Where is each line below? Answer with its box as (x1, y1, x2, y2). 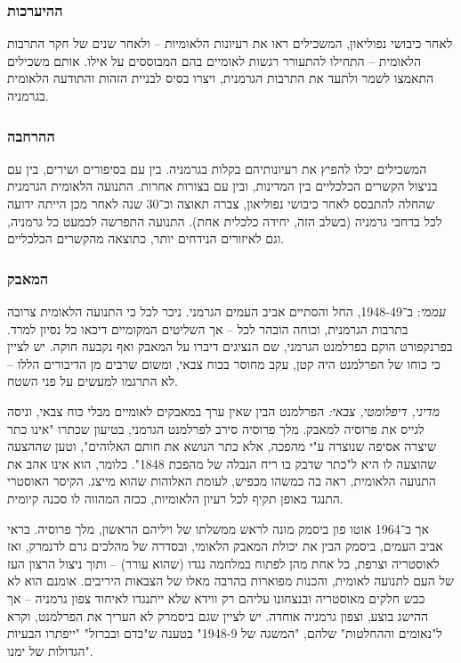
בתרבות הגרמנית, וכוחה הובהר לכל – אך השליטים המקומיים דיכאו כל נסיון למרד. (7, 319, 408, 338)
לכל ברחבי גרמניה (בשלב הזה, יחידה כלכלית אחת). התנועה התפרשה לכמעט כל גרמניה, (7, 211, 442, 230)
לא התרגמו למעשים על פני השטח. (7, 372, 178, 390)
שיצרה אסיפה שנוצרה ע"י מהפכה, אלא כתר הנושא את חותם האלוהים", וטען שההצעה (7, 437, 437, 455)
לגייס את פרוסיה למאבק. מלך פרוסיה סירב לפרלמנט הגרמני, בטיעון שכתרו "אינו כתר (7, 419, 425, 438)
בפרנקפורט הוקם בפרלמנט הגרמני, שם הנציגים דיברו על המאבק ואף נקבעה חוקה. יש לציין (7, 337, 453, 356)
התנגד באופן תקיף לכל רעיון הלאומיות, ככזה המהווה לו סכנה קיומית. (7, 488, 344, 507)
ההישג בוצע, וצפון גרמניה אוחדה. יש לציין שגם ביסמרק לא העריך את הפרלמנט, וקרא (7, 606, 429, 625)
